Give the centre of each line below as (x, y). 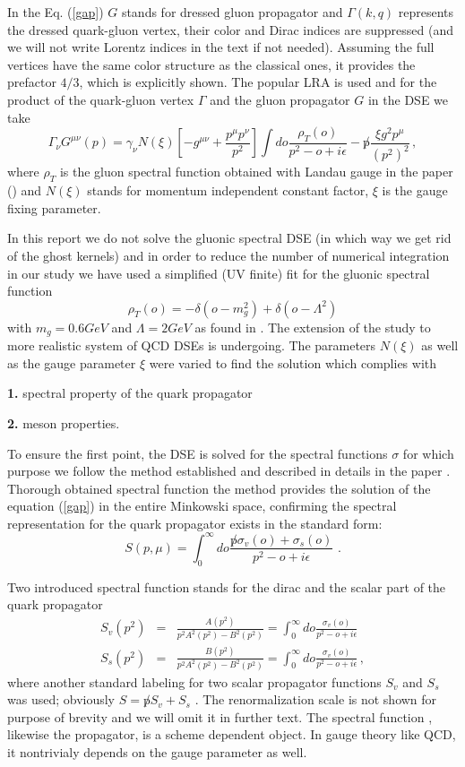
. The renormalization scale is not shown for (316, 699)
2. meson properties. (64, 422)
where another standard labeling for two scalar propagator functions (194, 681)
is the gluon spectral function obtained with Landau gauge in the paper (256, 172)
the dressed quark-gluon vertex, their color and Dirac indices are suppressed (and (230, 29)
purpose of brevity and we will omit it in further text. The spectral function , (220, 716)
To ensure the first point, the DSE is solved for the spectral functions (198, 453)
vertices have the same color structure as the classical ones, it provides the (211, 64)
